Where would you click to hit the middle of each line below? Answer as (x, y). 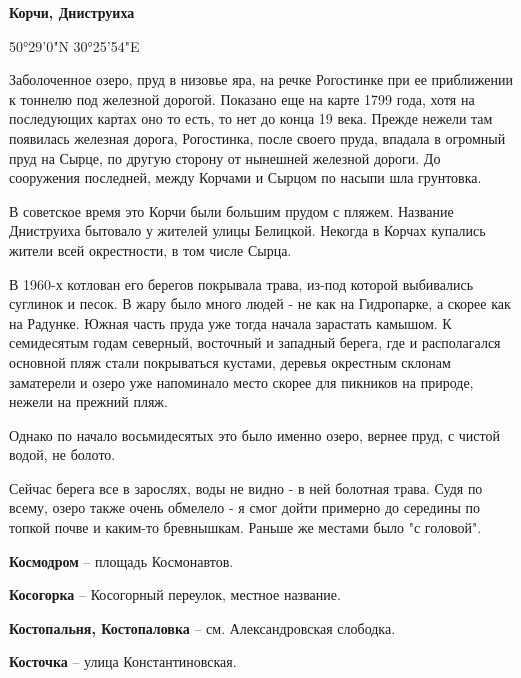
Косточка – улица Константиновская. (123, 661)
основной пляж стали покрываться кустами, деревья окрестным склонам (230, 361)
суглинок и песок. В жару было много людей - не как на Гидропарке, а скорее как (260, 303)
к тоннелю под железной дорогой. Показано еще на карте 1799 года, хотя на (242, 98)
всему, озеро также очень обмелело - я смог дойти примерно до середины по (245, 507)
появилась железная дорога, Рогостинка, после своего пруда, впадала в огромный (257, 137)
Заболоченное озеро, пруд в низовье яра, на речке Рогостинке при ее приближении (261, 79)
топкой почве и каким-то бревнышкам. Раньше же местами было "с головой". (245, 527)
